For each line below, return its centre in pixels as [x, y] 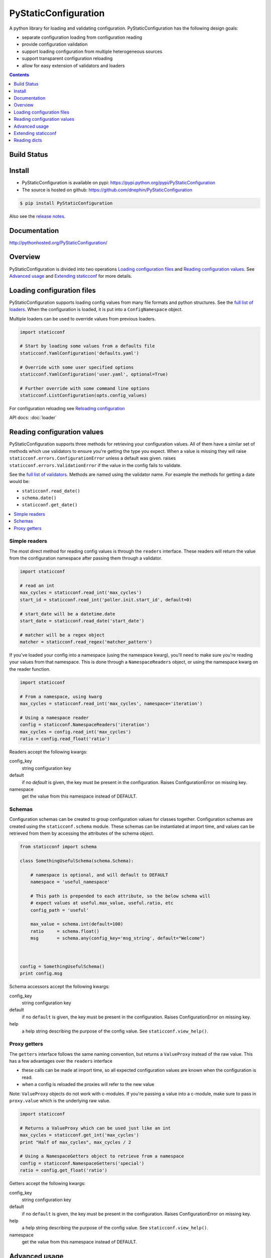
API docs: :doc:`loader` [33, 418]
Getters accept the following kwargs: [47, 1184]
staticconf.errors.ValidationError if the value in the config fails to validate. [95, 465]
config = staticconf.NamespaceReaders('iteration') [85, 725]
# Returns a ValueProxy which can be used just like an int [95, 1128]
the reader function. [30, 669]
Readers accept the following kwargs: [48, 752]
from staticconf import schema [58, 847]
